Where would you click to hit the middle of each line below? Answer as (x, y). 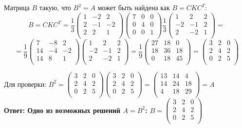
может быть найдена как (134, 7)
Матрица (17, 7)
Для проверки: (25, 84)
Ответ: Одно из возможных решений (62, 110)
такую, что (55, 7)
